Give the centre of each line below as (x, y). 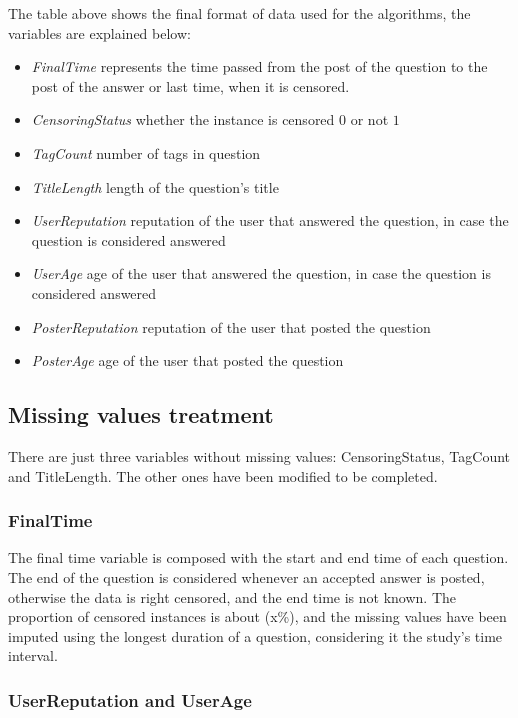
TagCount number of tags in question (146, 152)
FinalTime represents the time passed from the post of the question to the (259, 66)
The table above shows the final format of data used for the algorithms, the (239, 13)
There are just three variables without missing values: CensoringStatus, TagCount (259, 455)
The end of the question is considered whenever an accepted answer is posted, (246, 576)
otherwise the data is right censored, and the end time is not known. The (232, 596)
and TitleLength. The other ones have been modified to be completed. (223, 475)
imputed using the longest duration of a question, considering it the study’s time (255, 635)
